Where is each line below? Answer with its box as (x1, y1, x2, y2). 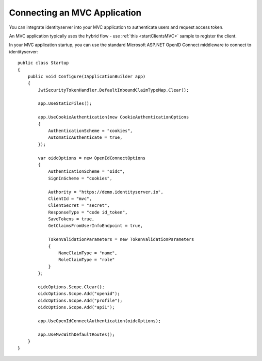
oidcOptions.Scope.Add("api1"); (38, 305, 115, 310)
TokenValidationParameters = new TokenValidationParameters (48, 237, 194, 242)
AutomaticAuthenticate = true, (48, 135, 123, 140)
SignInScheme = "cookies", (48, 175, 113, 181)
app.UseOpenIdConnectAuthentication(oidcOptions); (38, 318, 161, 324)
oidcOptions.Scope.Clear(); (38, 284, 105, 290)
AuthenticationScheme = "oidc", (48, 169, 126, 174)
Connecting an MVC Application (9, 7, 142, 18)
